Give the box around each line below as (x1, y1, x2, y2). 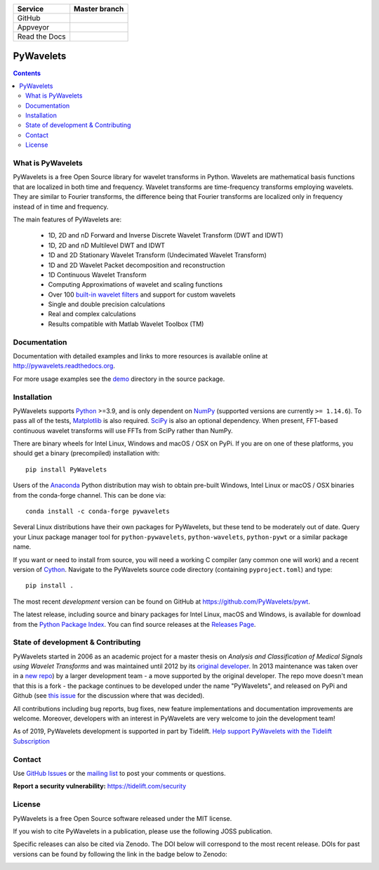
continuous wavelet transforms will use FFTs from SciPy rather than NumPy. (13, 426, 233, 435)
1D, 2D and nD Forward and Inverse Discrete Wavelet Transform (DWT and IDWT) (48, 231, 284, 240)
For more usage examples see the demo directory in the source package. (13, 375, 225, 383)
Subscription (13, 736, 51, 745)
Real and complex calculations (48, 310, 136, 318)
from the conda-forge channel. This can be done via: (13, 491, 166, 499)
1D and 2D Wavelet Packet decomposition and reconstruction (48, 261, 225, 269)
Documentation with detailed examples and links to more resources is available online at (13, 352, 268, 360)
